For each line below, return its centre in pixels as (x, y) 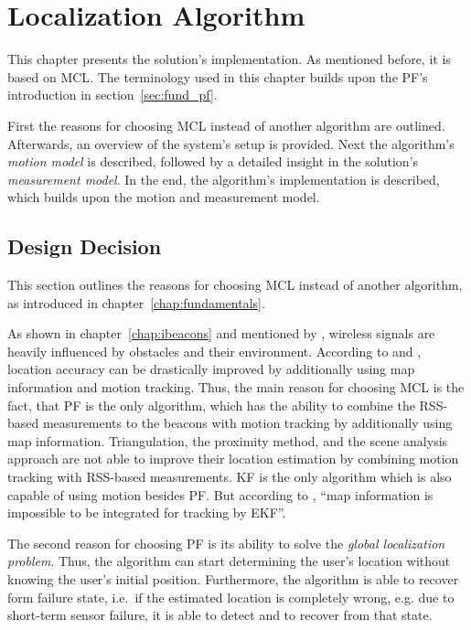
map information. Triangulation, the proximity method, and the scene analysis (228, 440)
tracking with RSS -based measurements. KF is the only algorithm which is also (230, 477)
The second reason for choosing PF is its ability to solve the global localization (226, 543)
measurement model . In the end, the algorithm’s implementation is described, (224, 179)
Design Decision (85, 246)
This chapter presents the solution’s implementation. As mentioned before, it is (229, 59)
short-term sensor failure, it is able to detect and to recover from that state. (220, 615)
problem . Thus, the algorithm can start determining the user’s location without (229, 561)
